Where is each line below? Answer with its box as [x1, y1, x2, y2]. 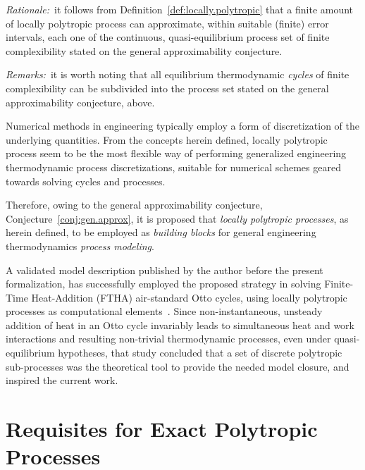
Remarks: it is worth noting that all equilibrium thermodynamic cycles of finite [6, 67, 349, 82]
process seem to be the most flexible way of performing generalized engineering [6, 146, 347, 161]
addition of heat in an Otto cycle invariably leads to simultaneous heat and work [6, 317, 354, 332]
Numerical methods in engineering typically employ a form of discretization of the [6, 118, 359, 133]
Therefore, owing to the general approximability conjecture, [6, 197, 263, 212]
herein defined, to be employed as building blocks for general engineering [6, 225, 316, 240]
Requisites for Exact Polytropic [6, 414, 318, 443]
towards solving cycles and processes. [6, 173, 166, 188]
